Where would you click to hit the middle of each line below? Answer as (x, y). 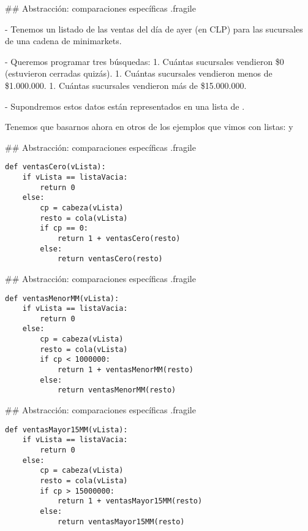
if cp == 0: (64, 228)
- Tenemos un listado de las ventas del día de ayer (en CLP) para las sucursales (154, 29)
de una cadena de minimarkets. (63, 41)
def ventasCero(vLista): (55, 167)
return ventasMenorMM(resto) (117, 390)
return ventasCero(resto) (110, 259)
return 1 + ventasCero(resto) (119, 238)
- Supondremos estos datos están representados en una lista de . (125, 106)
